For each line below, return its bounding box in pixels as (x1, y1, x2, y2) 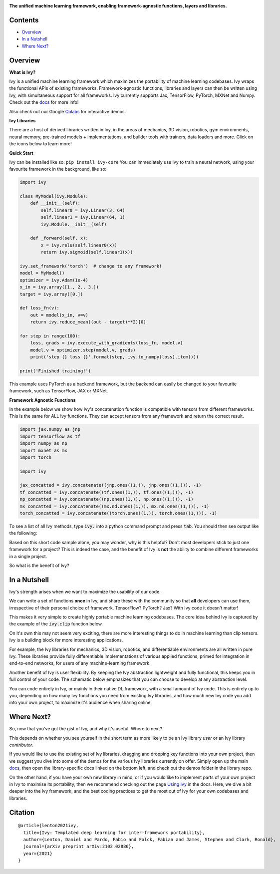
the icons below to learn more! (9, 141, 72, 147)
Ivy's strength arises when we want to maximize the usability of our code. (9, 588, 161, 594)
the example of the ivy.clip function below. (9, 621, 103, 627)
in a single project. (9, 553, 47, 559)
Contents (9, 15, 39, 24)
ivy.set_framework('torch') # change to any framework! (19, 263, 162, 269)
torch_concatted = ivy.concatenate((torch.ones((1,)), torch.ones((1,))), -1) (19, 511, 217, 516)
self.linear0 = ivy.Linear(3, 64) (40, 207, 125, 213)
